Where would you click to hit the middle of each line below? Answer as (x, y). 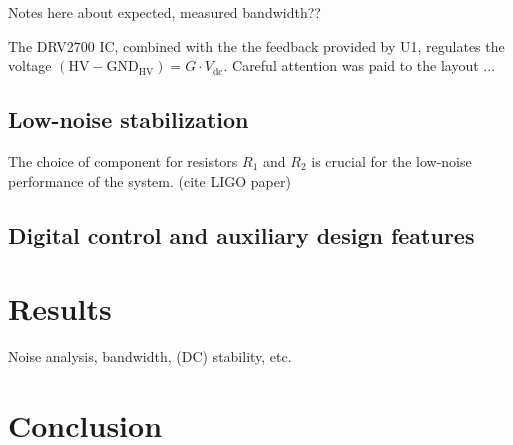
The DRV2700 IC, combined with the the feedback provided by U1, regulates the (256, 45)
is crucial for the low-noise (391, 160)
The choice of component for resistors (123, 160)
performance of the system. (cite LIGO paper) (149, 180)
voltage (30, 65)
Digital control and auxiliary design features (241, 234)
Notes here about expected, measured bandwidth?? (164, 12)
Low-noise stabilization (128, 119)
